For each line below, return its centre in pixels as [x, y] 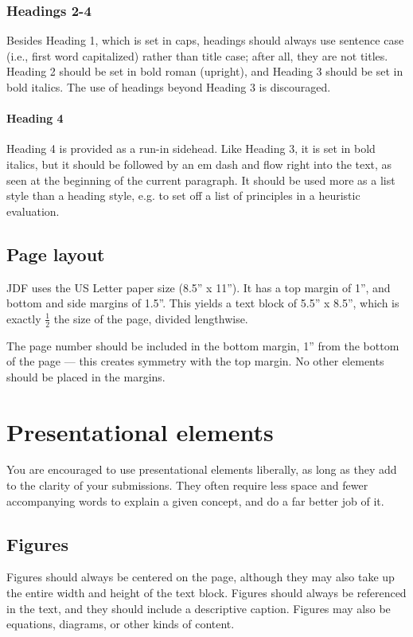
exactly [24, 318]
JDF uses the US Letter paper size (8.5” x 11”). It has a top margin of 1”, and [199, 287]
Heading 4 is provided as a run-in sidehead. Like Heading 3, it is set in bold [191, 149]
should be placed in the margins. [86, 376]
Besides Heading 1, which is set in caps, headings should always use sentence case [205, 40]
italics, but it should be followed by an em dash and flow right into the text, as [199, 164]
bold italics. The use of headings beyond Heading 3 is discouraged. [169, 87]
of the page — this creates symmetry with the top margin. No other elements [195, 361]
